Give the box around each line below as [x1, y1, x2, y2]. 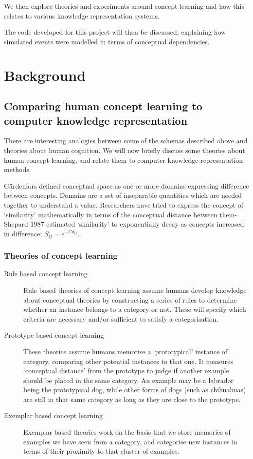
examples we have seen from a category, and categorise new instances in [23, 436, 237, 446]
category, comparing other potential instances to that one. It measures [23, 356, 233, 366]
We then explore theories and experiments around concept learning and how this [4, 1, 244, 11]
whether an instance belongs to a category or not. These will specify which [23, 304, 246, 314]
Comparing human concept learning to [4, 98, 202, 114]
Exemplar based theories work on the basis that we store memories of [23, 427, 231, 437]
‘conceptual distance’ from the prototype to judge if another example [23, 365, 229, 376]
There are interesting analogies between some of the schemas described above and [4, 135, 248, 146]
